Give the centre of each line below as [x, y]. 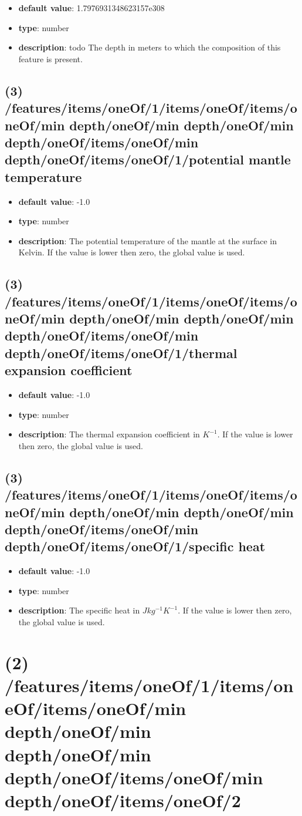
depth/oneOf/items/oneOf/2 [123, 800]
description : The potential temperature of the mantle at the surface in [148, 240]
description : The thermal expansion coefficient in [109, 434]
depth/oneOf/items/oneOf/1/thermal [121, 353]
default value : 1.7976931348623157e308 [91, 8]
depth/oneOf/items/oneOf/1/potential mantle [148, 159]
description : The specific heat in [79, 610]
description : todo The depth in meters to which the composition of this [150, 47]
